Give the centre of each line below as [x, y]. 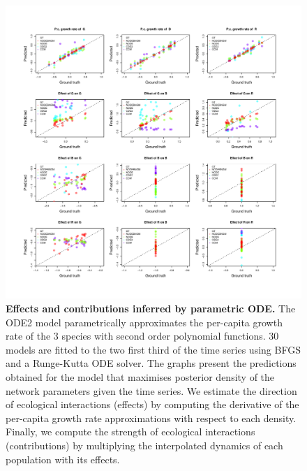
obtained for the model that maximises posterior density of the [140, 377]
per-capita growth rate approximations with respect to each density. [151, 418]
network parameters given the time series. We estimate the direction [151, 390]
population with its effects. [63, 459]
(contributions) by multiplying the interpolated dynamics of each [144, 445]
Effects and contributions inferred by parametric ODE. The [151, 309]
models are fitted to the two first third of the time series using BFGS [153, 349]
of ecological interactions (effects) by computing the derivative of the [152, 404]
